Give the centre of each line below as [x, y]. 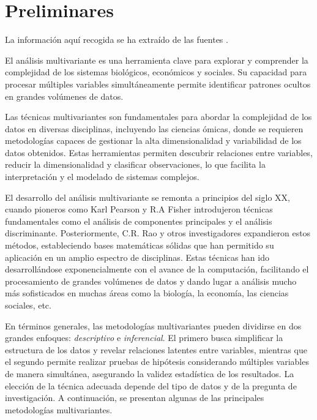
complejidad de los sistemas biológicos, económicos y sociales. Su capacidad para [156, 72]
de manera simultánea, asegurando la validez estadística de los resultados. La [150, 373]
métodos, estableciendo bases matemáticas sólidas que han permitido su [140, 245]
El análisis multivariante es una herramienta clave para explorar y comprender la [157, 60]
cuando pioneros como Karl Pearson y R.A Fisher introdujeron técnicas [139, 209]
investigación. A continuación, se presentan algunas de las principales [135, 398]
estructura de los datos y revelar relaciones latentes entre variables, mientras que [156, 349]
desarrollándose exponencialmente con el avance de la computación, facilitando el [157, 269]
